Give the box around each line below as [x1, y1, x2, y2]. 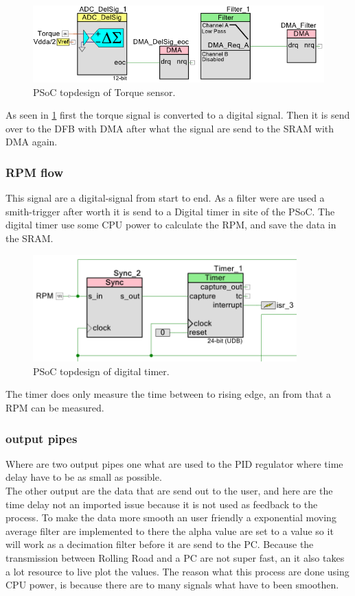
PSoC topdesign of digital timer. [33, 363, 170, 378]
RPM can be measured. [5, 401, 104, 415]
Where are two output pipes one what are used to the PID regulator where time [5, 456, 343, 470]
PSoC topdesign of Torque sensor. [33, 84, 176, 99]
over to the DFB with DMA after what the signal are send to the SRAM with [5, 121, 334, 135]
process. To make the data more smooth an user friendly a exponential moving [5, 510, 336, 525]
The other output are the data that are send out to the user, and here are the [5, 484, 333, 498]
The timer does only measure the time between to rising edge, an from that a [5, 387, 331, 401]
